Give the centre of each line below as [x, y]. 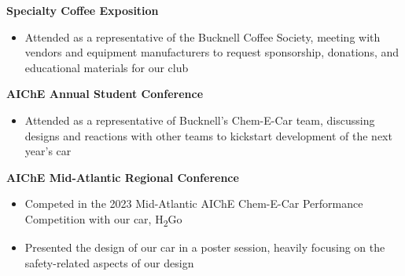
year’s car [48, 151]
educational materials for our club [107, 67]
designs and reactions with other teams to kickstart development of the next [208, 135]
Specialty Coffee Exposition [83, 10]
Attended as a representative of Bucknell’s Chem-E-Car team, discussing [200, 120]
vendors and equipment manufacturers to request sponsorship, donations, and [212, 52]
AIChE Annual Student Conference [105, 94]
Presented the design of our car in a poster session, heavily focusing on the [205, 247]
